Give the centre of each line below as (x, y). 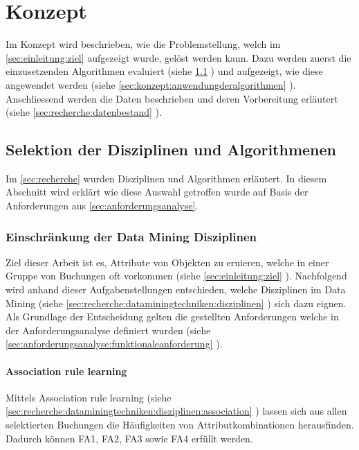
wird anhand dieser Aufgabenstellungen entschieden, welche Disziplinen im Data (176, 289)
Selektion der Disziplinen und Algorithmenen (171, 149)
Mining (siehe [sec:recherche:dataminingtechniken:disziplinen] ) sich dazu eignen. (176, 303)
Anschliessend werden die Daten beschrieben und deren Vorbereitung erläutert (172, 98)
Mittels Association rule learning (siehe (89, 397)
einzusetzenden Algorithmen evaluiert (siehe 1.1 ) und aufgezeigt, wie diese (164, 71)
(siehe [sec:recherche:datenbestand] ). (84, 112)
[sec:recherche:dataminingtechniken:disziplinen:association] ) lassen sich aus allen (176, 411)
